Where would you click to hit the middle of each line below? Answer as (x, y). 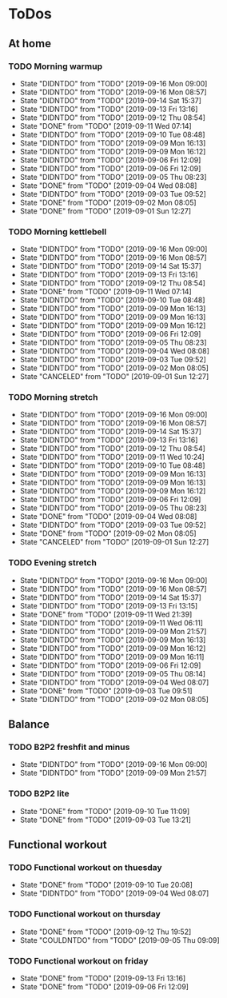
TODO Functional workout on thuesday (85, 868)
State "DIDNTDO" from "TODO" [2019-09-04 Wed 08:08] (115, 351)
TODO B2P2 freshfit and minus (69, 747)
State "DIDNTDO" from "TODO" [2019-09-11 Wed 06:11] (112, 623)
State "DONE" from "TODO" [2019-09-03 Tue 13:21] (106, 820)
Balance (29, 725)
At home (30, 44)
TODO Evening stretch (53, 563)
